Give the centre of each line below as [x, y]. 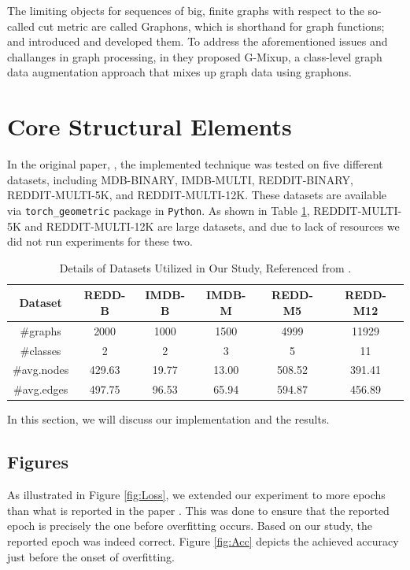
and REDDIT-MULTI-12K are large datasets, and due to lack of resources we [212, 226]
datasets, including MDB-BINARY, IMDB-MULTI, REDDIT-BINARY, [180, 179]
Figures [38, 462]
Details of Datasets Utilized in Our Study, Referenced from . [205, 267]
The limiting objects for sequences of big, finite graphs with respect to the [186, 10]
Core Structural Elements [150, 126]
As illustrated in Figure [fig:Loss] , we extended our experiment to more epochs [196, 495]
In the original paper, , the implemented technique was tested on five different [195, 164]
